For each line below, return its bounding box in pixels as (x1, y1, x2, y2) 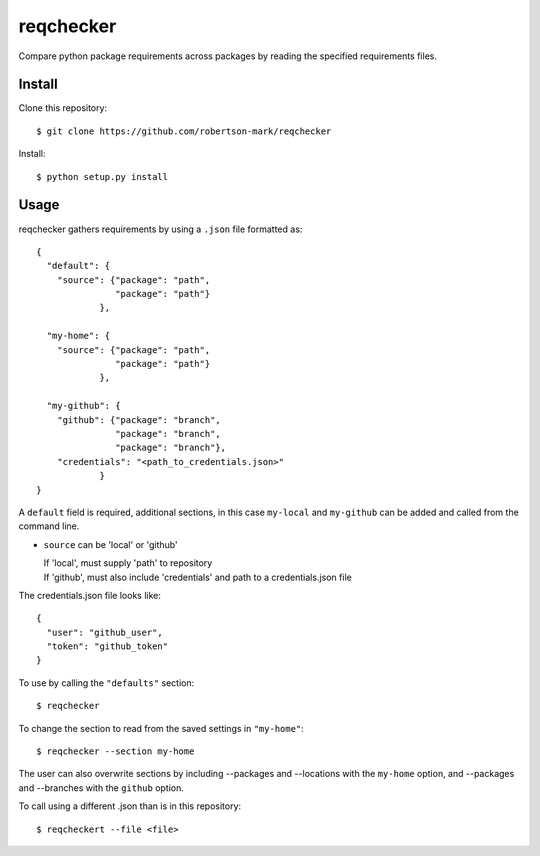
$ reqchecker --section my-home (36, 746, 195, 757)
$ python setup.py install (36, 171, 169, 182)
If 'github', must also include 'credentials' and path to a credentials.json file (43, 571, 352, 583)
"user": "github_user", (46, 626, 164, 638)
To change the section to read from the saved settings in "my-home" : (18, 722, 304, 734)
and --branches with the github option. (18, 781, 185, 794)
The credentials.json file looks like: (18, 589, 162, 601)
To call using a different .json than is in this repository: (18, 800, 242, 812)
